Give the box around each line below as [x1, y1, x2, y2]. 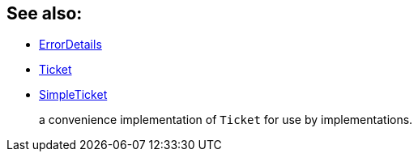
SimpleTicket [39, 88, 108, 102]
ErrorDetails [39, 37, 102, 52]
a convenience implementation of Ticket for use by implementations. [39, 113, 413, 127]
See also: [6, 3, 83, 23]
